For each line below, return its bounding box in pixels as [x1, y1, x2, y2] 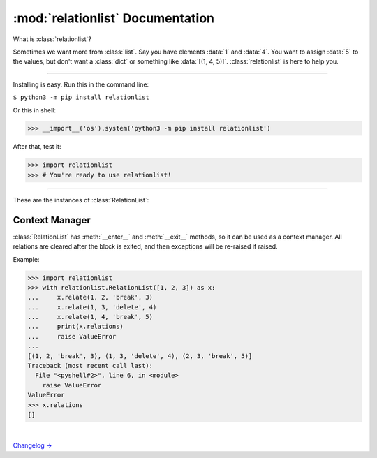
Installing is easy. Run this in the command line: [13, 80, 149, 89]
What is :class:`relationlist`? [13, 35, 92, 43]
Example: [13, 255, 40, 263]
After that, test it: [13, 142, 61, 151]
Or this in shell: [13, 105, 56, 114]
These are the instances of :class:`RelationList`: [13, 195, 149, 204]
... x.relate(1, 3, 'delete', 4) [27, 303, 157, 311]
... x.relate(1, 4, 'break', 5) [27, 313, 154, 321]
